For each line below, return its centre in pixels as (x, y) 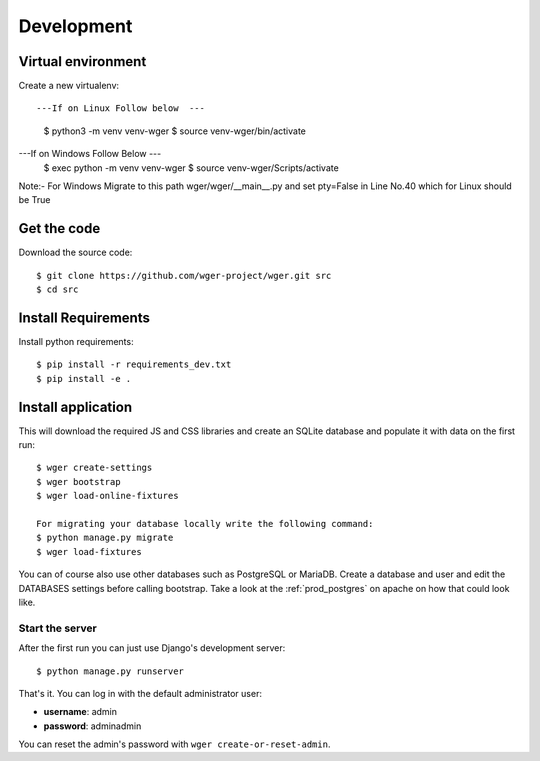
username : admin (80, 712)
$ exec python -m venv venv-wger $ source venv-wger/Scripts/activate (191, 167)
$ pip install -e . (84, 378)
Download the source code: (75, 252)
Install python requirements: (76, 341)
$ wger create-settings (94, 468)
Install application (75, 406)
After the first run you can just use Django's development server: (152, 648)
